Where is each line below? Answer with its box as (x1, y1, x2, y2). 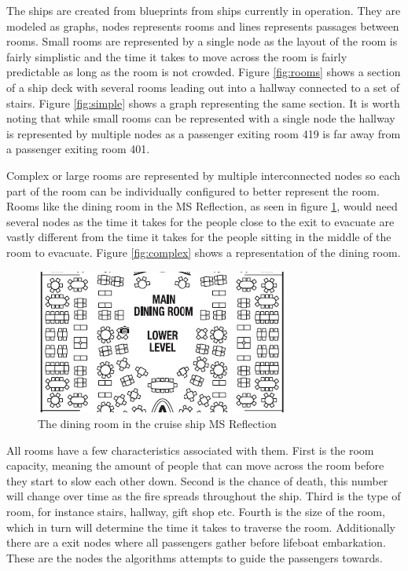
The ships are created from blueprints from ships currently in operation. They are (6, 2, 401, 18)
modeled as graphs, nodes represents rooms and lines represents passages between (6, 17, 399, 34)
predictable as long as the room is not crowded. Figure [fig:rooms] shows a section (6, 64, 401, 80)
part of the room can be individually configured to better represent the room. (6, 182, 380, 199)
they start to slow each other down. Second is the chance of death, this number (6, 472, 388, 489)
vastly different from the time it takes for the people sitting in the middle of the (6, 229, 391, 245)
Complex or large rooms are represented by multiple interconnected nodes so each (6, 167, 401, 183)
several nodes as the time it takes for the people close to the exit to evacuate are (6, 213, 395, 229)
